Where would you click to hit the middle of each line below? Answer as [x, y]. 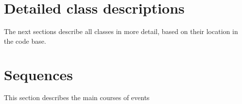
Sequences [38, 74]
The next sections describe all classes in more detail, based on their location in [121, 31]
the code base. [25, 41]
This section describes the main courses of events [77, 97]
